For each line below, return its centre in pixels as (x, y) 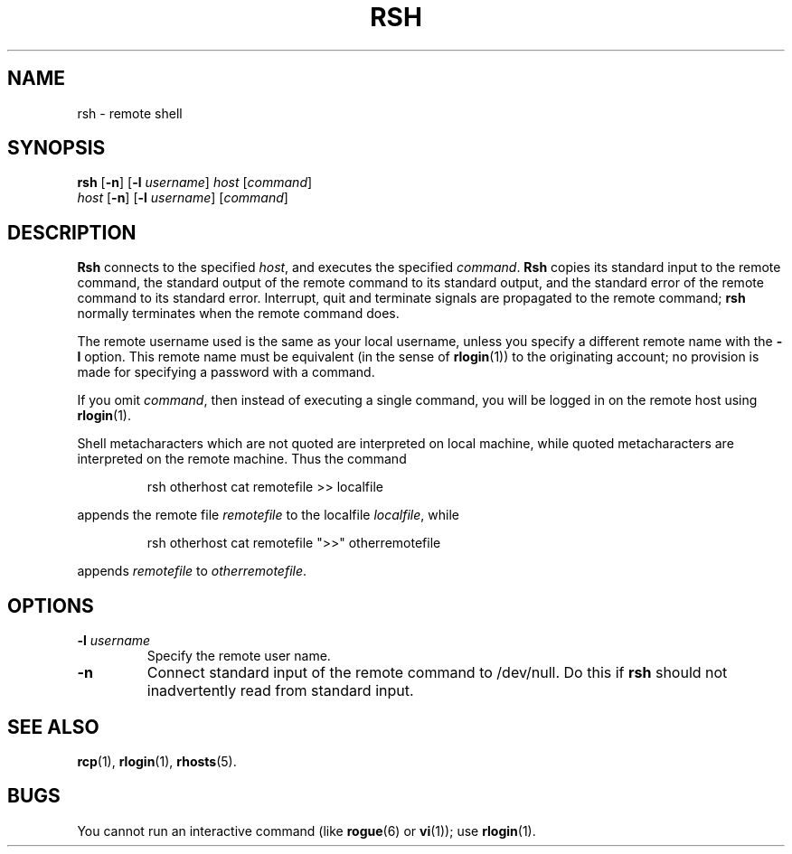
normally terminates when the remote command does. (238, 314)
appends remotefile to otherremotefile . (192, 571)
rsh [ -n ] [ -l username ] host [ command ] (195, 183)
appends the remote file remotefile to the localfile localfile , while (268, 515)
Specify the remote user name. (239, 656)
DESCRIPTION (72, 232)
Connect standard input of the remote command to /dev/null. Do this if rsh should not (437, 673)
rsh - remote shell (130, 113)
